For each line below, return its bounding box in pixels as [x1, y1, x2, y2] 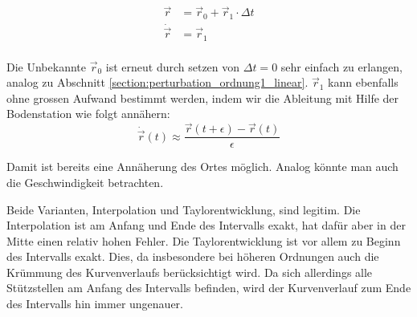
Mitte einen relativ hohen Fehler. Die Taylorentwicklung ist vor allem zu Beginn [6, 232, 401, 249]
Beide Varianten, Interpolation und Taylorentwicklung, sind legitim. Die [6, 201, 361, 217]
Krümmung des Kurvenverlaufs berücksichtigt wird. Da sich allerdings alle [6, 263, 373, 280]
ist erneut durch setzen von [105, 58, 240, 75]
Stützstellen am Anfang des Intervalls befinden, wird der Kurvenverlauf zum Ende [6, 279, 411, 296]
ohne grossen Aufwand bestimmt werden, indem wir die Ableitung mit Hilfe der [6, 89, 399, 106]
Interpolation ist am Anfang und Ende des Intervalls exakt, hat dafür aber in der [6, 217, 406, 234]
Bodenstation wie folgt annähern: [6, 105, 170, 122]
